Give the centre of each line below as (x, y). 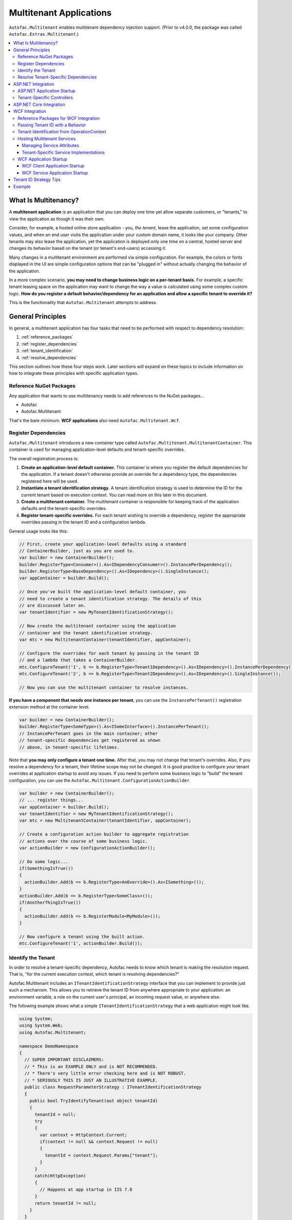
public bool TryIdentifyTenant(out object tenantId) (94, 1101)
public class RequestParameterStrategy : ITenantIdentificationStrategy (113, 1087)
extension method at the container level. (49, 707)
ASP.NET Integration (34, 84)
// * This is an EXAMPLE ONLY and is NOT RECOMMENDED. (91, 1067)
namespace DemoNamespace (49, 1046)
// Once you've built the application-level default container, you (103, 592)
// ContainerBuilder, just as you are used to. (77, 551)
